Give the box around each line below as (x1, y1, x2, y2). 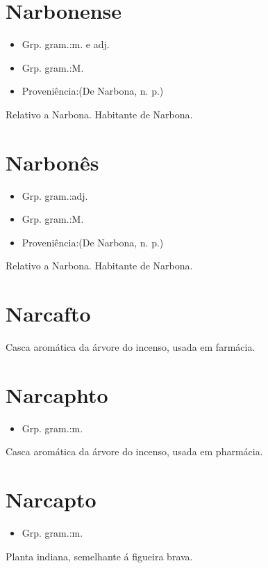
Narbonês (6, 148, 99, 176)
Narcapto (6, 485, 97, 514)
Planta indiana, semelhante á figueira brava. (6, 549, 193, 563)
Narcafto (6, 299, 91, 328)
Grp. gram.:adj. (22, 188, 88, 203)
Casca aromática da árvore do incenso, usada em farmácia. (6, 340, 256, 354)
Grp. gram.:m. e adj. (22, 37, 110, 52)
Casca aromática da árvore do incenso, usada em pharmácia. (6, 444, 263, 459)
